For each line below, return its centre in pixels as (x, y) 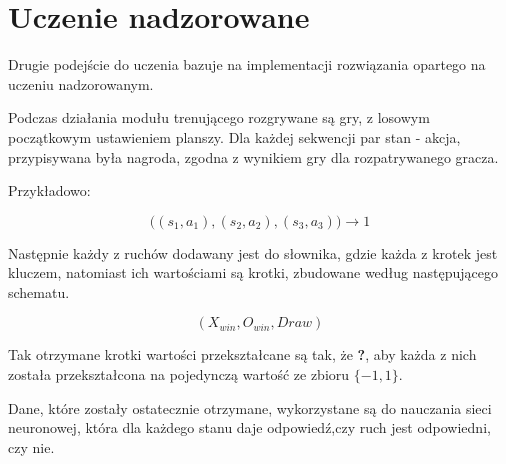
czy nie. (31, 446)
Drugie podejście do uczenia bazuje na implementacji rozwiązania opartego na (247, 64)
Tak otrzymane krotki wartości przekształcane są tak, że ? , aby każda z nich (242, 354)
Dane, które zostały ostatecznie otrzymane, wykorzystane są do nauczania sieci (250, 407)
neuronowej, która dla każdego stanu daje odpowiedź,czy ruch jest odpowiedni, (249, 427)
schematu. (39, 291)
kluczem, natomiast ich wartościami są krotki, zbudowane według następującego (253, 272)
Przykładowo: (49, 190)
